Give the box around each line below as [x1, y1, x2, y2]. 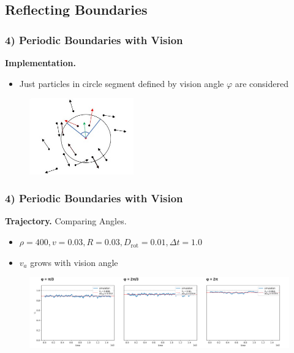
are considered [235, 77, 289, 89]
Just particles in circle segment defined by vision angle [19, 77, 224, 89]
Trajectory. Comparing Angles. [5, 214, 127, 227]
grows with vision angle [30, 256, 118, 268]
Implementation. [5, 56, 76, 69]
